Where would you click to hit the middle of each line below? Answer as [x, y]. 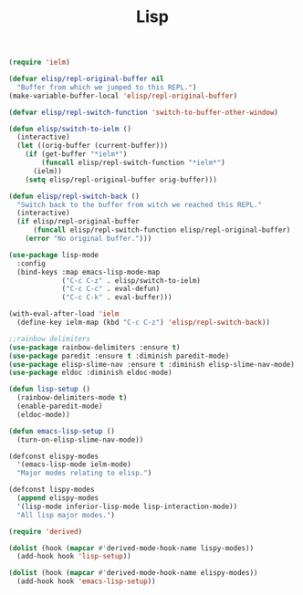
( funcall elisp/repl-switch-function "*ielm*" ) [133, 163]
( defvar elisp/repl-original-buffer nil [87, 79]
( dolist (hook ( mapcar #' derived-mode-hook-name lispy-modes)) [131, 548]
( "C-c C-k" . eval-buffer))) [117, 297]
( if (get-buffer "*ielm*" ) [76, 154]
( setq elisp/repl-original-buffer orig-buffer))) [121, 180]
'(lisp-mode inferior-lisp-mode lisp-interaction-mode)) [127, 506]
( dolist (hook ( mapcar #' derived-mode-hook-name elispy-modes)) [133, 573]
